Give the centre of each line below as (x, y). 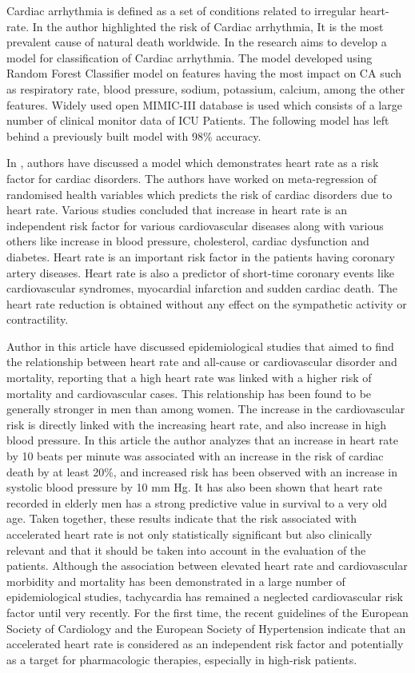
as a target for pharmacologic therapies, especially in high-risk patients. (182, 659)
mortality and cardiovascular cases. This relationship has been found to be (189, 393)
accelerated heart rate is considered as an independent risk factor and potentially (205, 644)
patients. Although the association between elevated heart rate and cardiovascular (207, 565)
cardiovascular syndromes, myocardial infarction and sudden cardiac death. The (202, 288)
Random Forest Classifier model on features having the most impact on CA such (204, 73)
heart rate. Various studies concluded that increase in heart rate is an (177, 210)
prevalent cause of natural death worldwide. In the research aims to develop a (197, 42)
